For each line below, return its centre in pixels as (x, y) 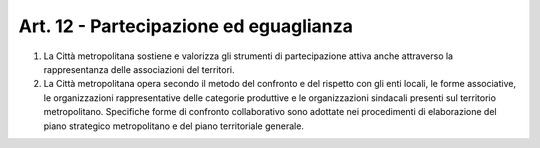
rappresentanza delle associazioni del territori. (139, 69)
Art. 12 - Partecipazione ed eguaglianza (186, 26)
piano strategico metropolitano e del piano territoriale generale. (174, 126)
